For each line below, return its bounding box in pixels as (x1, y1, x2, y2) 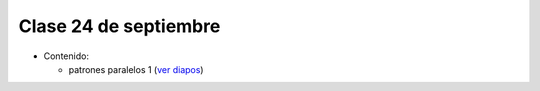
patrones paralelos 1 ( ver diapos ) (68, 63, 204, 75)
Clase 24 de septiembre (18, 15, 221, 37)
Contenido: (43, 50, 90, 62)
